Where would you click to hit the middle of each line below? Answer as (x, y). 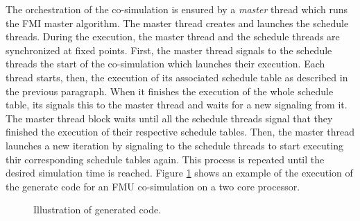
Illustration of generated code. (97, 210)
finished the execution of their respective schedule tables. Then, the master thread (180, 132)
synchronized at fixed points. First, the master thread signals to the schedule (169, 50)
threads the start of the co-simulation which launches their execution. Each (165, 64)
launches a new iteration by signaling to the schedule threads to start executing (174, 145)
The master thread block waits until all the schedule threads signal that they (169, 118)
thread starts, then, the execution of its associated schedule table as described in (177, 77)
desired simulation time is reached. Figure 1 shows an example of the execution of (179, 173)
